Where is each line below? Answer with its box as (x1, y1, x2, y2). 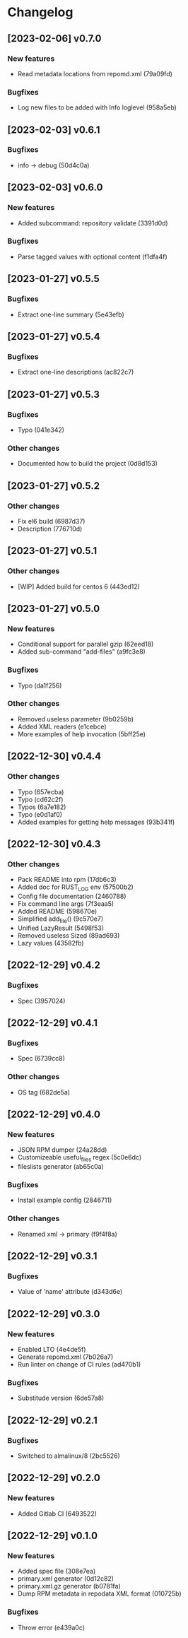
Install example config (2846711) (17, 1196, 112, 1205)
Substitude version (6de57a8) (17, 1394, 105, 1403)
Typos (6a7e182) (17, 803, 66, 811)
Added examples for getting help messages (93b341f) (17, 818, 175, 826)
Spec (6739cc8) (17, 1054, 66, 1063)
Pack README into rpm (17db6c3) (17, 876, 117, 884)
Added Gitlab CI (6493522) (17, 1509, 98, 1518)
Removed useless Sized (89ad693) (17, 931, 120, 940)
